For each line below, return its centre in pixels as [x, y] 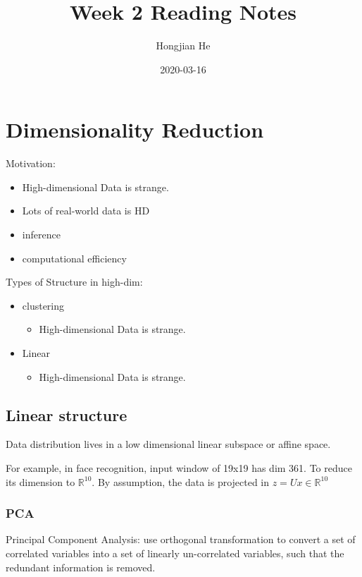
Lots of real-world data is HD [86, 211]
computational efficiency [74, 258]
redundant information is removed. [81, 567]
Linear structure [67, 414]
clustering [43, 305]
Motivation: [31, 163]
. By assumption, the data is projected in [181, 481]
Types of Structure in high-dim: [74, 282]
